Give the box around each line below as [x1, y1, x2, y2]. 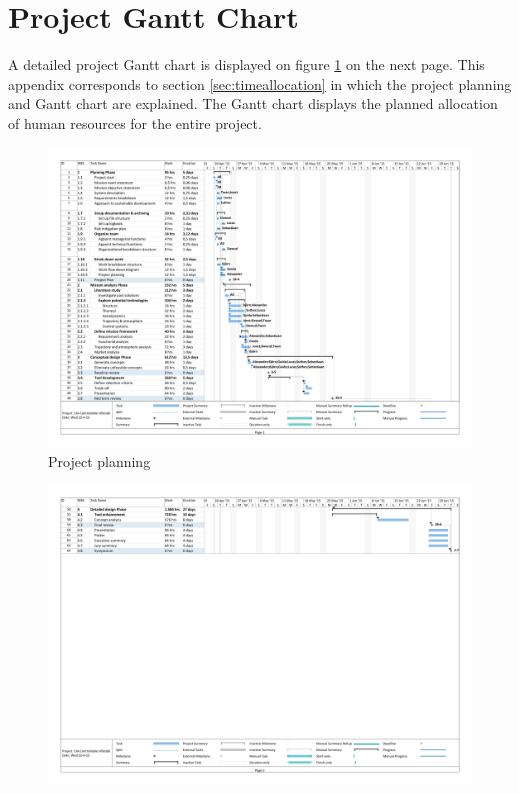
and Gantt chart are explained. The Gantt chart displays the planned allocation [8, 93, 498, 114]
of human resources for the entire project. [8, 112, 262, 133]
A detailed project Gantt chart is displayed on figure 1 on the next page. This [8, 54, 485, 75]
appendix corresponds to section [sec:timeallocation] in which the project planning [8, 73, 512, 94]
